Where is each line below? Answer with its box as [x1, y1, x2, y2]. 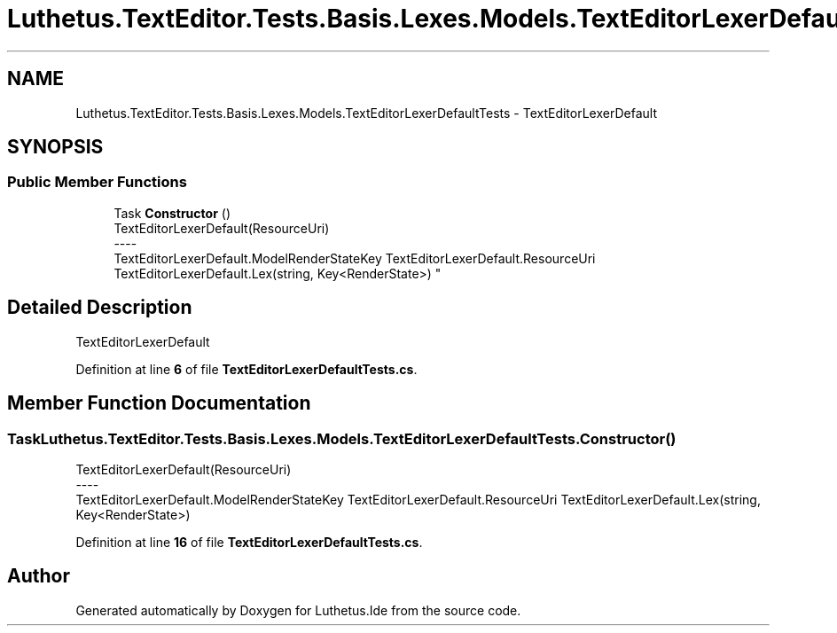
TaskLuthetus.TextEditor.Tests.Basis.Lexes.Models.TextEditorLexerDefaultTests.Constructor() [7, 429, 677, 448]
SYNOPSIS [7, 136, 104, 159]
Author [7, 565, 70, 588]
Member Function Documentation [7, 392, 311, 415]
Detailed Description [7, 296, 192, 319]
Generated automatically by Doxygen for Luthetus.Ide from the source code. [75, 602, 521, 618]
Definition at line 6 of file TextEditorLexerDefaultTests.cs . [75, 361, 418, 377]
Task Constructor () [113, 205, 231, 221]
